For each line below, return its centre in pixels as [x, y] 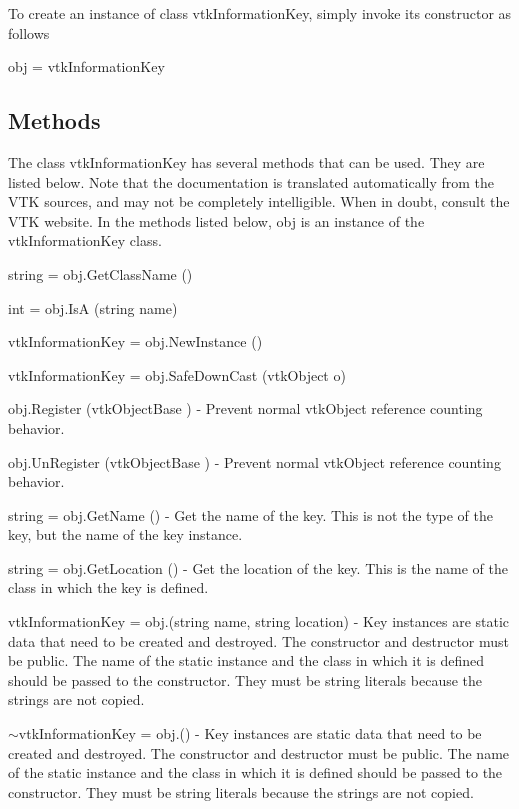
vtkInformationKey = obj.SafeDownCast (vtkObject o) [177, 374]
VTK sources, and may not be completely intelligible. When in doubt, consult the [259, 201]
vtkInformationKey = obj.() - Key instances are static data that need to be [250, 733]
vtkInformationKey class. [85, 240]
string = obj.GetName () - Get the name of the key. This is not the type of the [250, 514]
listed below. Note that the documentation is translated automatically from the [251, 181]
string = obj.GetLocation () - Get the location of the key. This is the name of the [258, 567]
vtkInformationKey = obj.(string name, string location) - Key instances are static [259, 621]
